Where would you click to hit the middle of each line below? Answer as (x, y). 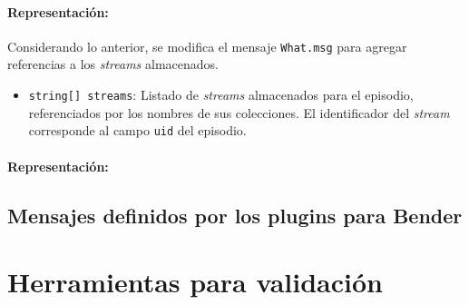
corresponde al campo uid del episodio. (137, 130)
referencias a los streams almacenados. (113, 64)
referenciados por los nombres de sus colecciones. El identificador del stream (239, 112)
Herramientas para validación (195, 282)
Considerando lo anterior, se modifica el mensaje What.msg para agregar (207, 46)
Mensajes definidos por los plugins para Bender (235, 215)
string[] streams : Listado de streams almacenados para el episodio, (221, 95)
